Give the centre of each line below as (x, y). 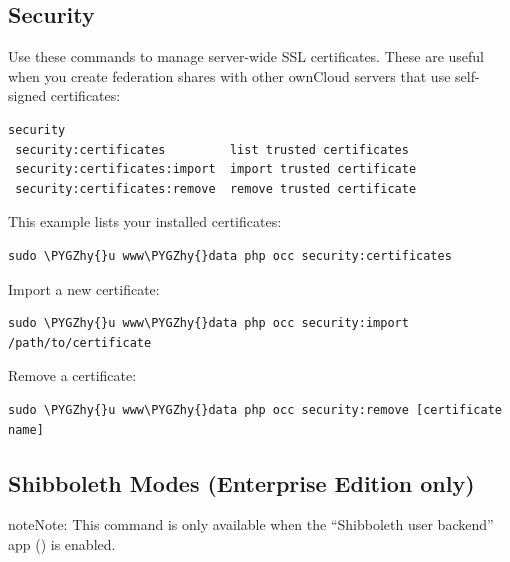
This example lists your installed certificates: (145, 221)
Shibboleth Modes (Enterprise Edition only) (241, 482)
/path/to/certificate (80, 342)
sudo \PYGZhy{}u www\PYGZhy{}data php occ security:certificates (230, 255)
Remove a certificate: (72, 375)
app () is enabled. (62, 543)
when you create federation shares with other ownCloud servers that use (229, 75)
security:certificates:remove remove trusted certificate (216, 188)
